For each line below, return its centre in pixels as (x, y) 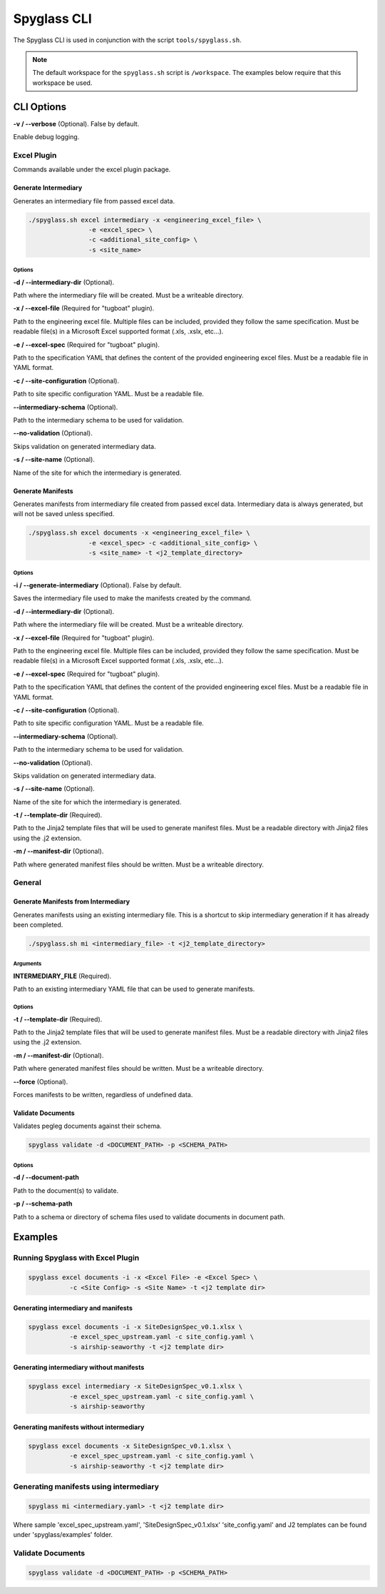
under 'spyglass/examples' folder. (63, 1535)
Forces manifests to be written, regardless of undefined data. (103, 1095)
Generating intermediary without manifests (79, 1368)
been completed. (38, 924)
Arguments (27, 964)
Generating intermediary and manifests (73, 1308)
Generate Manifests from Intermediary (72, 902)
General (27, 883)
